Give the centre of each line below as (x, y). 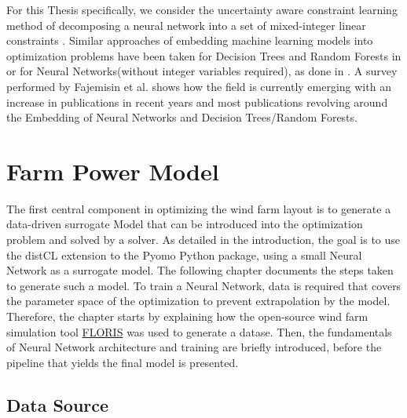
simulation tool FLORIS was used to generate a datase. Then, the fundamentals (199, 331)
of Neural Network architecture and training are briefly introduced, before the (194, 347)
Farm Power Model (113, 171)
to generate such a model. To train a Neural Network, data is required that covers (204, 285)
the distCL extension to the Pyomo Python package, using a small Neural (184, 254)
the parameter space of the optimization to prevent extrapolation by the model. (198, 301)
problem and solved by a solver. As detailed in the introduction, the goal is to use (203, 240)
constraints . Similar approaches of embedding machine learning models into (190, 40)
